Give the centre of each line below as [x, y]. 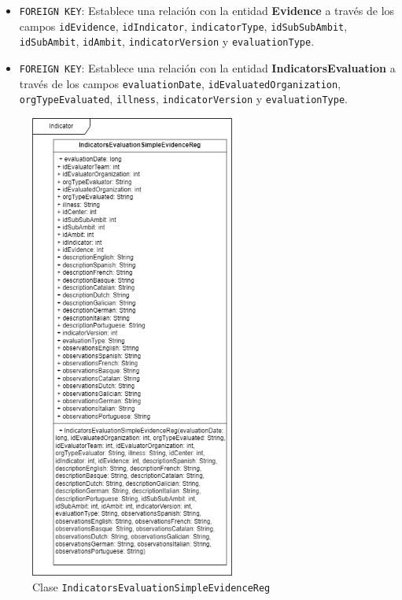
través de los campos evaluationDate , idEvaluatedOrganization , [180, 83]
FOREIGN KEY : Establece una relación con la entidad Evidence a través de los [207, 10]
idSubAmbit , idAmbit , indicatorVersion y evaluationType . [167, 41]
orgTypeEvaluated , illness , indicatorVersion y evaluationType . [183, 99]
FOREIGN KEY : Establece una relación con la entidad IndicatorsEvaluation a [207, 67]
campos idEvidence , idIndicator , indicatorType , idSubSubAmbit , [183, 26]
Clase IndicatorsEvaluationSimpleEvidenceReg [151, 587]
